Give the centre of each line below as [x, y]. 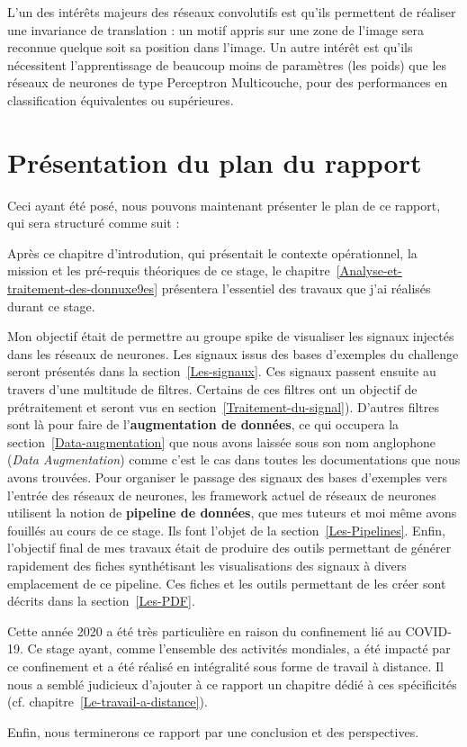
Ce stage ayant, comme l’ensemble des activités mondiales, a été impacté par [239, 648]
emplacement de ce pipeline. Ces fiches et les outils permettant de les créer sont [227, 583]
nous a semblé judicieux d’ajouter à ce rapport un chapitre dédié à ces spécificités [232, 684]
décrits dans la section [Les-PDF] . [101, 601]
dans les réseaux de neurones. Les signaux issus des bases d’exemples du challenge [233, 353]
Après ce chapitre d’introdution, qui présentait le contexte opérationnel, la [212, 252]
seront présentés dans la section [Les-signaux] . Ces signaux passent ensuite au [222, 371]
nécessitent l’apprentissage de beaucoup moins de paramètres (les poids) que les [227, 64]
